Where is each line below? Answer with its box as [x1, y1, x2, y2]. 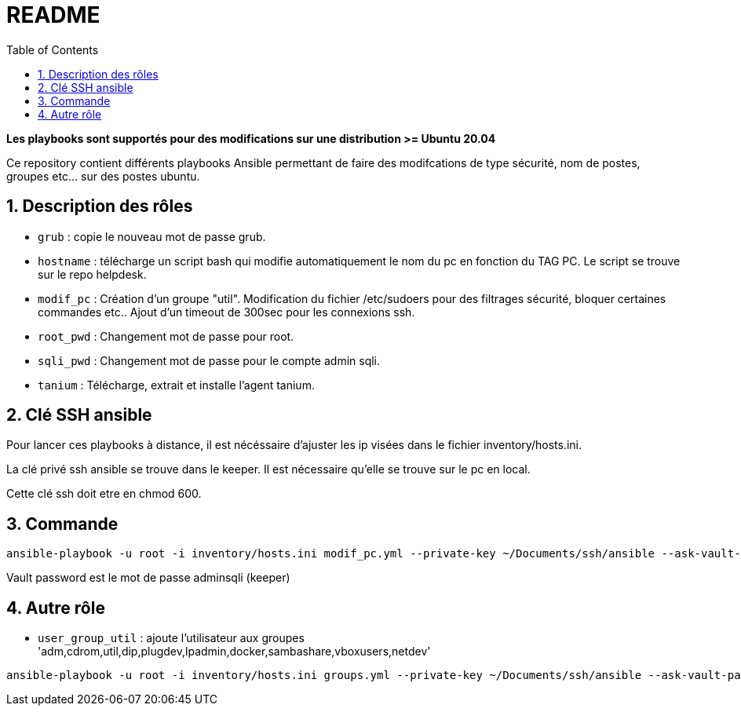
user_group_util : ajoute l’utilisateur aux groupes [38, 631, 305, 645]
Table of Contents [6, 42, 99, 57]
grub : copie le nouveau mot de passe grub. [38, 229, 266, 243]
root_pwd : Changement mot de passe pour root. [38, 329, 294, 343]
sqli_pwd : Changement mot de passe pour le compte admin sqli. [38, 353, 381, 367]
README [6, 2, 100, 28]
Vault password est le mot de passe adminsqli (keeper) [6, 571, 290, 585]
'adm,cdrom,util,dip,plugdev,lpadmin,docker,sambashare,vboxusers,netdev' [38, 644, 431, 659]
